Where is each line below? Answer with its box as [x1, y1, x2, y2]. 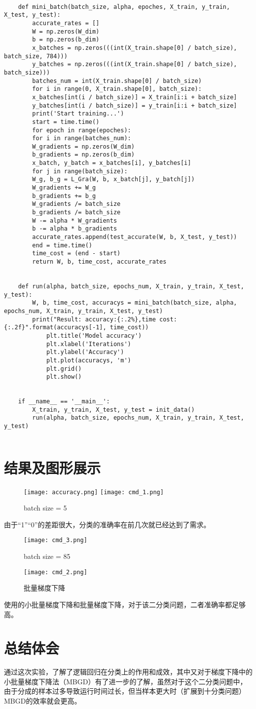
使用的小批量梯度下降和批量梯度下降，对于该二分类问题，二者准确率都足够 [4, 599, 246, 609]
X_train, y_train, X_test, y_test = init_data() [32, 406, 195, 413]
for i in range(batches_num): [32, 135, 131, 142]
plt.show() [46, 373, 82, 381]
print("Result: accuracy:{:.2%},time [32, 315, 156, 323]
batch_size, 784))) [4, 52, 68, 60]
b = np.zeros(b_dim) [32, 36, 100, 43]
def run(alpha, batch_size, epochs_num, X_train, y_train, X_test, [18, 282, 244, 290]
